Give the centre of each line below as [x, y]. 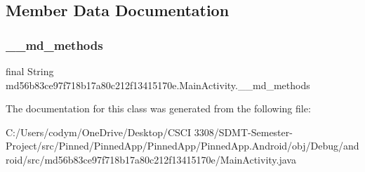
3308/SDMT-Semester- [243, 132]
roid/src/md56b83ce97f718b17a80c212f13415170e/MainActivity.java [151, 159]
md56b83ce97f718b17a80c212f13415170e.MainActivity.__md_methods [158, 85]
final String [30, 71]
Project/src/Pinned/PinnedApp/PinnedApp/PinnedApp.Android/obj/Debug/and [182, 146]
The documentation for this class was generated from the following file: [158, 108]
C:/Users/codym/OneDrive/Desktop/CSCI [98, 132]
